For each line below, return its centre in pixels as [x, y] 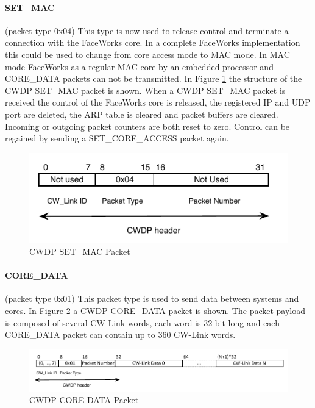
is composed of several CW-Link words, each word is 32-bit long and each [142, 322]
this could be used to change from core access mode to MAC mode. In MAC [147, 54]
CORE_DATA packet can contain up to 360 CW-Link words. [120, 335]
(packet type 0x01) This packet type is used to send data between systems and [152, 299]
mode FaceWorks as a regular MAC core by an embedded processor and [139, 66]
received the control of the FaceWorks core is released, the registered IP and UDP [158, 102]
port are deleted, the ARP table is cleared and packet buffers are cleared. [142, 114]
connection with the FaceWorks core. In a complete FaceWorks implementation [153, 42]
